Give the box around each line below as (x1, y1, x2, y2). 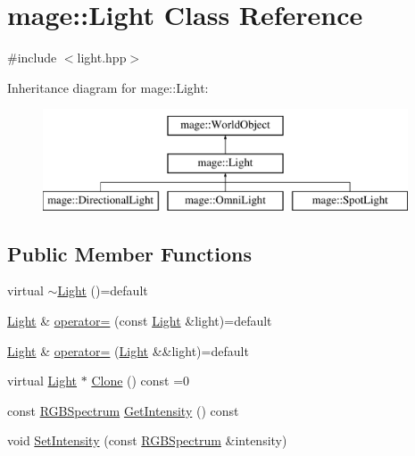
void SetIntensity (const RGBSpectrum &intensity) (7, 431, 287, 450)
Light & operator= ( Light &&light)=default (7, 341, 249, 360)
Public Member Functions (7, 239, 252, 267)
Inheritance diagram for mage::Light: (7, 78, 209, 96)
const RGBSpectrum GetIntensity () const (7, 401, 239, 419)
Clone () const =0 (91, 371, 190, 390)
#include (7, 48, 57, 67)
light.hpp (77, 48, 127, 67)
